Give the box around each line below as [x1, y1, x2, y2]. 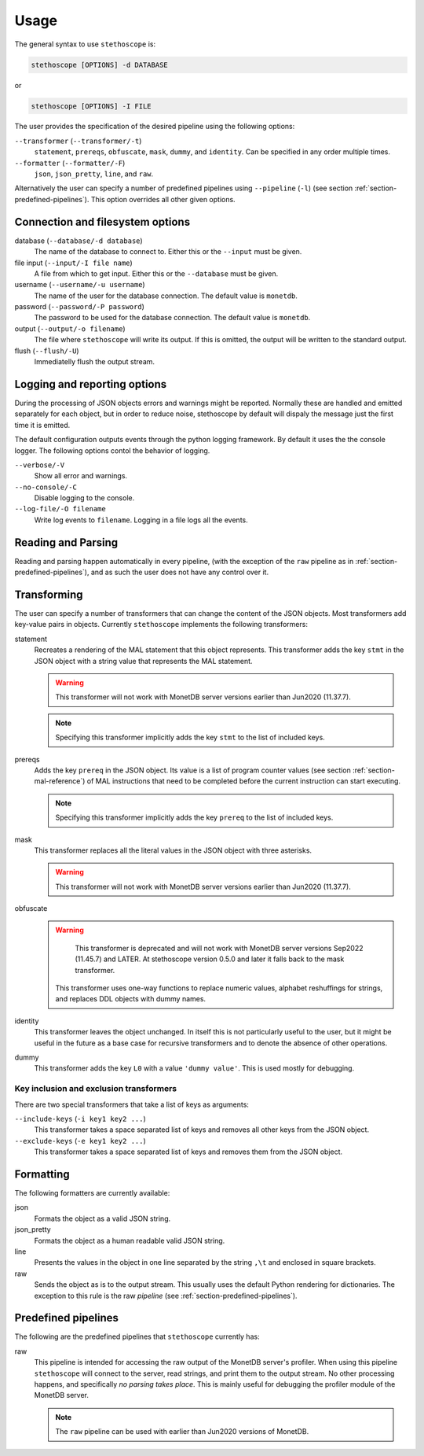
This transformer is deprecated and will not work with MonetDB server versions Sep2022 [75, 943, 364, 953]
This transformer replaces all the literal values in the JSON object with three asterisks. [34, 846, 313, 855]
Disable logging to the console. [34, 493, 135, 503]
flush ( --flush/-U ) [14, 346, 79, 356]
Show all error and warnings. [34, 471, 128, 481]
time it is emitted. [14, 420, 71, 429]
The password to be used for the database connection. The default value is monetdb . [34, 313, 311, 323]
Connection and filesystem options [14, 215, 191, 228]
